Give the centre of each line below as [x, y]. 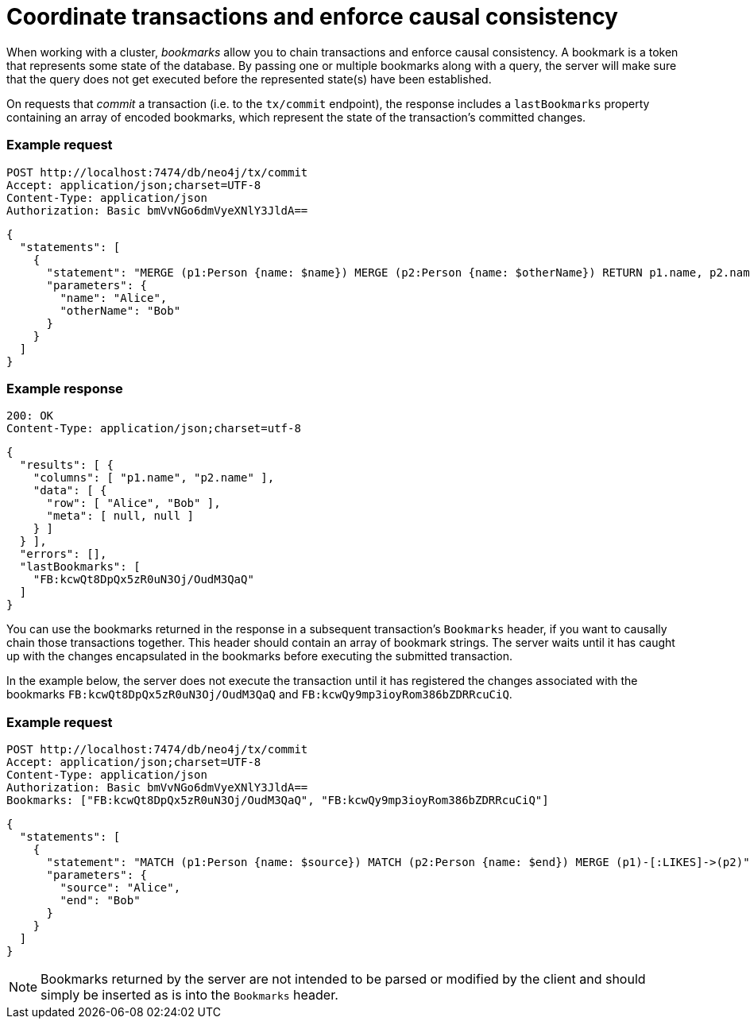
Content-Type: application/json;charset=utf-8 [154, 429]
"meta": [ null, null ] [120, 516]
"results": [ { [66, 465]
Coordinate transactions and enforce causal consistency [312, 17]
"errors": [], [63, 554]
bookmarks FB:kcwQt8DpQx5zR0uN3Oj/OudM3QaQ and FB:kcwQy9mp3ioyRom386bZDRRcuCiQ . [259, 694]
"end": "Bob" [100, 900]
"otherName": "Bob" [120, 310]
